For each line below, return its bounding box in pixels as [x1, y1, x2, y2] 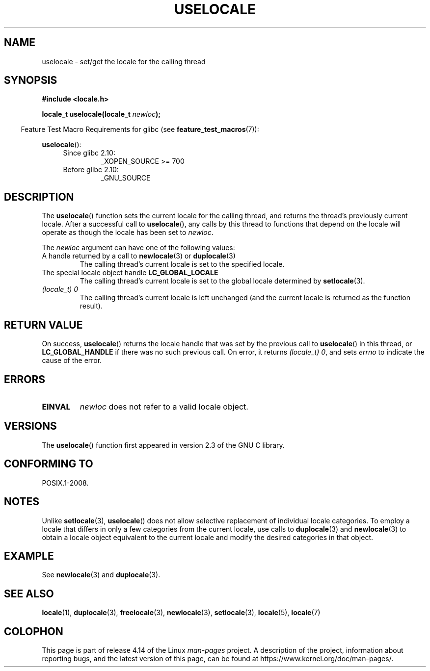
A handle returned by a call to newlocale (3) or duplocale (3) [42, 252, 236, 260]
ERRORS [4, 373, 46, 386]
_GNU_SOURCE [101, 174, 151, 182]
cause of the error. [42, 356, 102, 365]
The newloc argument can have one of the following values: [42, 243, 235, 252]
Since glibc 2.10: [63, 149, 115, 157]
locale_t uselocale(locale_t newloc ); [42, 110, 161, 119]
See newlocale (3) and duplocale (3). [42, 570, 161, 579]
